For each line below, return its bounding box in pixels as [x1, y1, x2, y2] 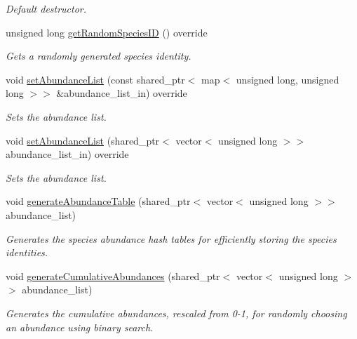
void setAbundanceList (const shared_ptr [6, 72, 185, 86]
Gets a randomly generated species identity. [6, 48, 191, 63]
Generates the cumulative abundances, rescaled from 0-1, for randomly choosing [6, 305, 347, 320]
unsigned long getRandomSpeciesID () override [6, 25, 208, 39]
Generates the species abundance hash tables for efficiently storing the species [6, 231, 337, 246]
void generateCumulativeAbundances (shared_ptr [6, 268, 220, 283]
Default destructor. [6, 1, 87, 15]
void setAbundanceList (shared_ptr [6, 133, 160, 147]
